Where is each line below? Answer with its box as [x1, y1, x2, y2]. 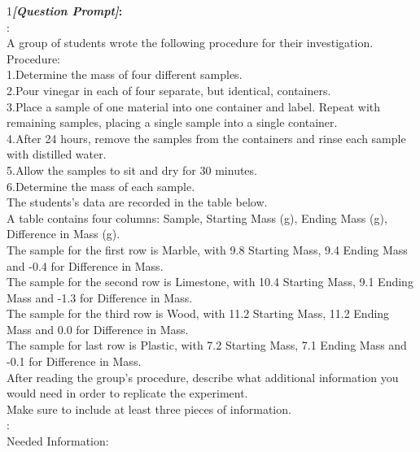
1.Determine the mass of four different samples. [7, 66, 243, 83]
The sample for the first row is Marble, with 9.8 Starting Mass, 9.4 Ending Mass [7, 241, 408, 258]
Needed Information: [7, 432, 109, 450]
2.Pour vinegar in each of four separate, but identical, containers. [7, 81, 331, 98]
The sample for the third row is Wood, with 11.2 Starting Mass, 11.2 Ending [7, 305, 390, 322]
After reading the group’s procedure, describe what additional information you [7, 368, 399, 385]
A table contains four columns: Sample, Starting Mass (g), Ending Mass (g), [7, 209, 387, 226]
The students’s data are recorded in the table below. [7, 193, 268, 211]
